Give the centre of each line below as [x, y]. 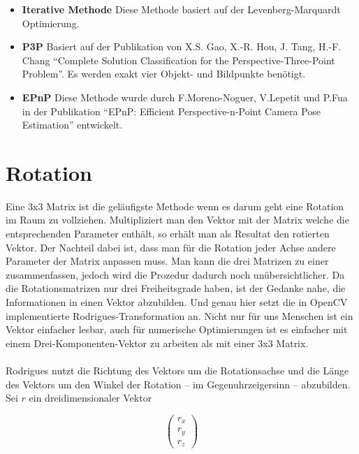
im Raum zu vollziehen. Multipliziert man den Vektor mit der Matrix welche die [177, 220]
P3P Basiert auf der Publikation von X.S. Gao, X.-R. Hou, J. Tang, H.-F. [182, 46]
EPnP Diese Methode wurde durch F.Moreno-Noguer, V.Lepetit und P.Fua [185, 97]
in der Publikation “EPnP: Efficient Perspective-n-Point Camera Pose [171, 111]
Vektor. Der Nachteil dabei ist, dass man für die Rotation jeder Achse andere [171, 247]
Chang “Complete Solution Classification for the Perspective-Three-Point [178, 60]
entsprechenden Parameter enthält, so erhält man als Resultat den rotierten [168, 234]
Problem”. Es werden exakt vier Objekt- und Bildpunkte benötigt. [164, 74]
